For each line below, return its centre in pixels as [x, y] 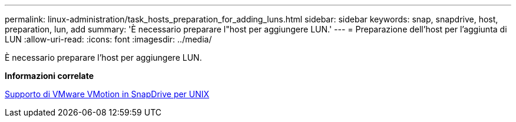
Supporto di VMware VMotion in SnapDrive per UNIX [107, 94]
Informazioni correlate [49, 76]
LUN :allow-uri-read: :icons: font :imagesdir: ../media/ [108, 39]
